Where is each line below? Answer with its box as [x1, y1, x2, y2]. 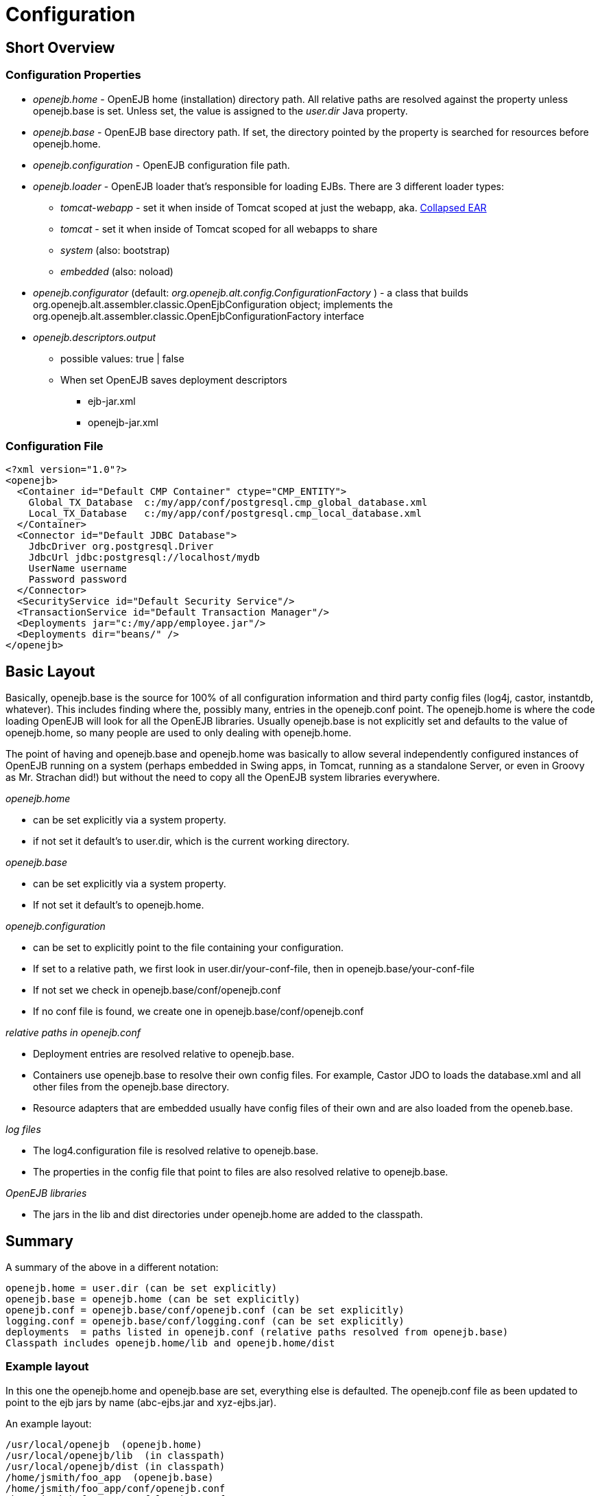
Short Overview [5, 38, 115, 56]
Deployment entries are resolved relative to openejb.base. [33, 1048, 295, 1060]
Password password [28, 574, 128, 585]
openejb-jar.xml [88, 416, 158, 428]
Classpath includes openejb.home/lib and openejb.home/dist [5, 1337, 335, 1348]
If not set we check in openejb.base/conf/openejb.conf [33, 984, 281, 996]
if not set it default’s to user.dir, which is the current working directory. [33, 835, 350, 848]
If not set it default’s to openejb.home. [33, 899, 204, 911]
